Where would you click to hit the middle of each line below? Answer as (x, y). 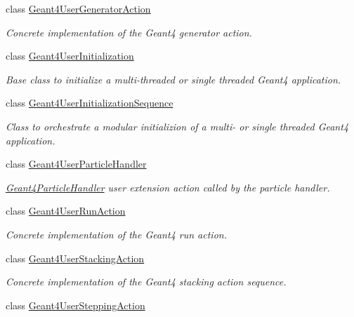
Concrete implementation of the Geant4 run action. (116, 234)
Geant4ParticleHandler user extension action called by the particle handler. (168, 187)
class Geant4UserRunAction (66, 211)
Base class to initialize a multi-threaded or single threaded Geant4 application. (173, 79)
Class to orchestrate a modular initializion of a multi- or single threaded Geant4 (177, 126)
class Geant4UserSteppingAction (76, 305)
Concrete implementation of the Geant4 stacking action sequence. (146, 282)
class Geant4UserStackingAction (75, 258)
